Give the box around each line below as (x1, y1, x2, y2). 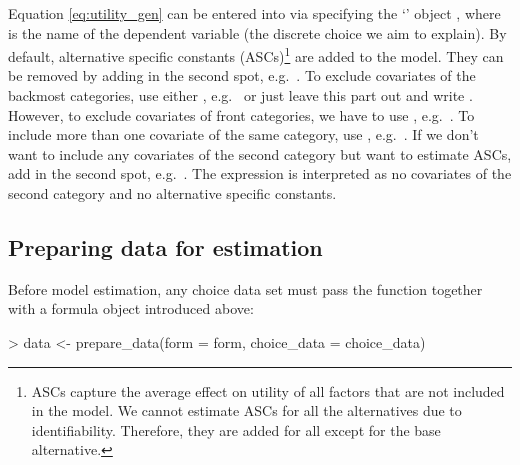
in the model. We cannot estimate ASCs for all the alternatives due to (31, 400, 462, 421)
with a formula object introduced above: (8, 298, 254, 319)
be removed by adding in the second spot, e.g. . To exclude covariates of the (8, 65, 476, 86)
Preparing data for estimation (8, 231, 323, 262)
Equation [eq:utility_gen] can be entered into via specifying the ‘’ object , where (8, 3, 501, 23)
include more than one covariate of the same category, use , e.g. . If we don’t (8, 124, 479, 145)
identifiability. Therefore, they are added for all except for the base (31, 419, 441, 440)
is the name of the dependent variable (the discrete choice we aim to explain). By (8, 22, 507, 43)
